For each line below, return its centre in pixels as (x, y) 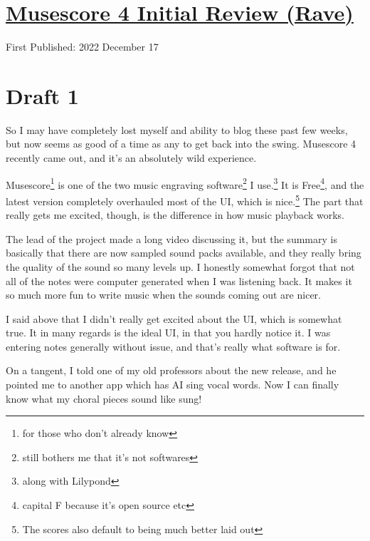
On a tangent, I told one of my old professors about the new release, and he (171, 370)
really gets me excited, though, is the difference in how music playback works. (175, 215)
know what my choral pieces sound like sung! (104, 398)
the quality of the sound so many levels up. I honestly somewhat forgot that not (180, 266)
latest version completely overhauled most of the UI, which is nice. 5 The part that (185, 200)
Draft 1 (42, 95)
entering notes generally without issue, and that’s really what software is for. (173, 346)
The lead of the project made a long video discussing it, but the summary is (171, 238)
